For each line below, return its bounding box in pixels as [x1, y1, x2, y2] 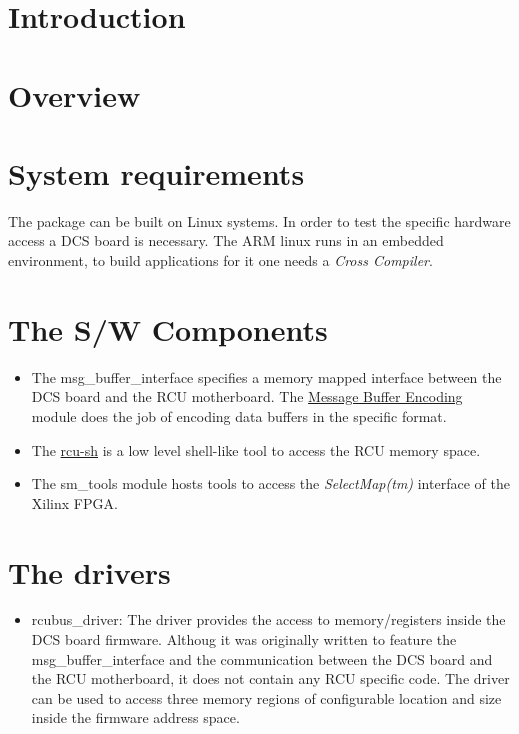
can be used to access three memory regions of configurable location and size [31, 687, 502, 708]
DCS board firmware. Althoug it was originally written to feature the [31, 629, 457, 650]
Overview [8, 74, 141, 115]
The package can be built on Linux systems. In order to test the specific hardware [8, 210, 511, 231]
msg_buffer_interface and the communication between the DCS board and [31, 648, 493, 669]
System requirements [8, 152, 305, 193]
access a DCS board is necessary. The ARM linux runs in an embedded [8, 230, 444, 251]
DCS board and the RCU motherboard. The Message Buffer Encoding [31, 386, 463, 407]
